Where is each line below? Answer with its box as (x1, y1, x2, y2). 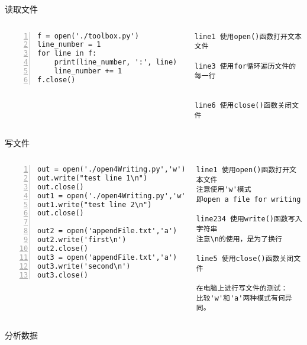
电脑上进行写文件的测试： (203, 283, 288, 292)
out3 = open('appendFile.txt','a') (37, 253, 177, 262)
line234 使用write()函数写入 (196, 215, 302, 224)
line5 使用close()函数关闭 (196, 254, 294, 263)
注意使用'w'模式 (196, 185, 251, 194)
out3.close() (37, 270, 88, 279)
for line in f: (37, 49, 97, 58)
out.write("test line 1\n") (37, 173, 148, 182)
